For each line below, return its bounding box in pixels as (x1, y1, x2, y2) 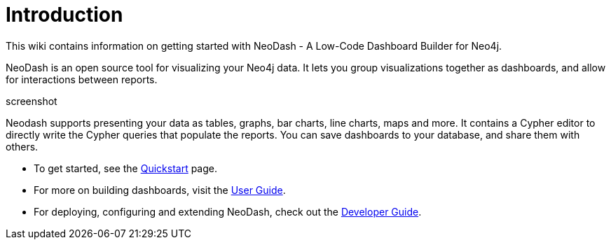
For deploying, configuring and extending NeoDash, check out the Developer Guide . (34, 205, 422, 218)
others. (6, 140, 39, 153)
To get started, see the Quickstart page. (34, 162, 218, 174)
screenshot (6, 94, 57, 107)
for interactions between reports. (6, 73, 158, 85)
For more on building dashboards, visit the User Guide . (34, 183, 286, 196)
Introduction (6, 3, 123, 27)
